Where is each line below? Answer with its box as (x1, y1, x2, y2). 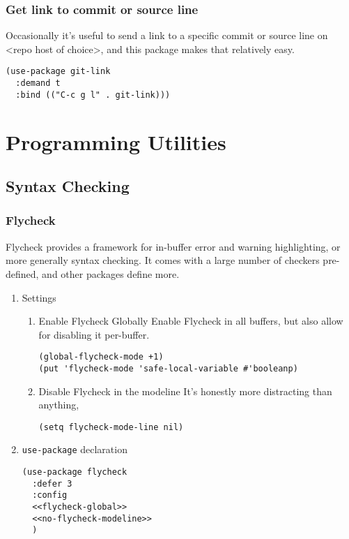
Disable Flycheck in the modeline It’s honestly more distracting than (38, 383, 332, 398)
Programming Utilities (6, 127, 226, 156)
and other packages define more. (42, 266, 180, 281)
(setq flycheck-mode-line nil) (38, 422, 184, 432)
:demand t (15, 78, 61, 89)
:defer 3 (32, 478, 72, 489)
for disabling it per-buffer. (38, 327, 150, 341)
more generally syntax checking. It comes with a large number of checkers (6, 253, 320, 267)
